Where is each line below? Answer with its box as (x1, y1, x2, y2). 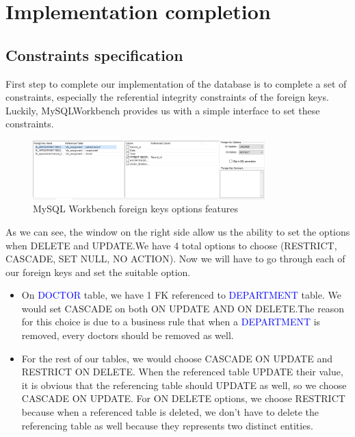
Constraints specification (5, 44, 183, 65)
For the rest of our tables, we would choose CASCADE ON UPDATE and (21, 351, 332, 365)
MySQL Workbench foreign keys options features (33, 201, 239, 216)
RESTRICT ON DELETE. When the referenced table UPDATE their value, (21, 364, 343, 379)
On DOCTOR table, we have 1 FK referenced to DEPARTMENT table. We (21, 288, 341, 302)
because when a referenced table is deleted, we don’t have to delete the (21, 405, 319, 419)
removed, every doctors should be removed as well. (21, 328, 234, 342)
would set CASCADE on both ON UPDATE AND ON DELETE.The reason (21, 301, 345, 315)
